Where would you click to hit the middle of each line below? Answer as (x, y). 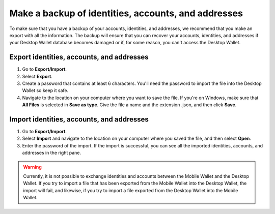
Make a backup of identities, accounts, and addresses (126, 13)
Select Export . (37, 76)
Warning (32, 167)
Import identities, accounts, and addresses (79, 119)
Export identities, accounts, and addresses (79, 57)
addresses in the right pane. (52, 153)
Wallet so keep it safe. (45, 90)
